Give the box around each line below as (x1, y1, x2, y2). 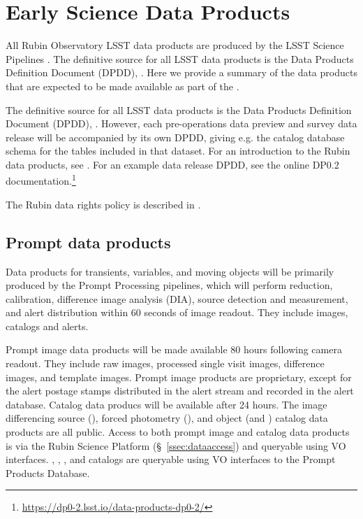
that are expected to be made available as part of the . (6, 78, 239, 93)
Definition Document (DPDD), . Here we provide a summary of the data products (6, 65, 357, 80)
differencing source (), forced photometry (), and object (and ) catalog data (6, 411, 328, 425)
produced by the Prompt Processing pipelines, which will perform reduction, (6, 278, 333, 292)
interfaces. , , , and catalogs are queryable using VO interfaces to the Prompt (6, 452, 336, 467)
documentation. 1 (6, 171, 76, 188)
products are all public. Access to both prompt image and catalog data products (6, 425, 350, 439)
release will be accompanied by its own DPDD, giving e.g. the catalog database (6, 129, 345, 144)
